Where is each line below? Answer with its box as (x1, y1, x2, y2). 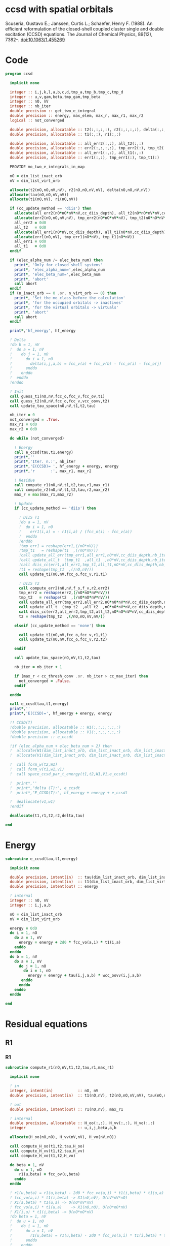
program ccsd (5, 71, 33, 76)
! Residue (14, 478, 35, 483)
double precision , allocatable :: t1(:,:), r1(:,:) (10, 132, 121, 137)
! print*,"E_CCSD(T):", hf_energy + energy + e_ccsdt (10, 790, 128, 795)
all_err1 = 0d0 (14, 239, 47, 244)
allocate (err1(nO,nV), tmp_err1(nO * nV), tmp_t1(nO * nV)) (14, 234, 135, 239)
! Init (10, 389, 24, 394)
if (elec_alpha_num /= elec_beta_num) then (10, 258, 103, 263)
